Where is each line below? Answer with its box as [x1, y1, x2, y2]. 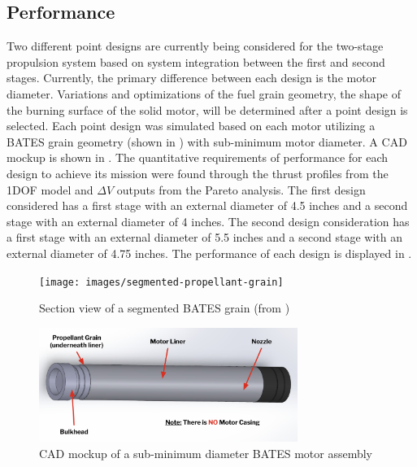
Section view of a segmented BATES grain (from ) [39, 299, 290, 316]
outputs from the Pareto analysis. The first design [116, 181, 366, 198]
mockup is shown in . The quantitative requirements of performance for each [7, 149, 389, 166]
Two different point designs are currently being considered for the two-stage [7, 37, 384, 55]
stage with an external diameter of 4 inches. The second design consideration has [7, 212, 410, 229]
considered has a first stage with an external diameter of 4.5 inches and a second [7, 197, 408, 214]
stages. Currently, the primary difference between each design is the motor [7, 69, 377, 86]
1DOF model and [7, 181, 93, 198]
